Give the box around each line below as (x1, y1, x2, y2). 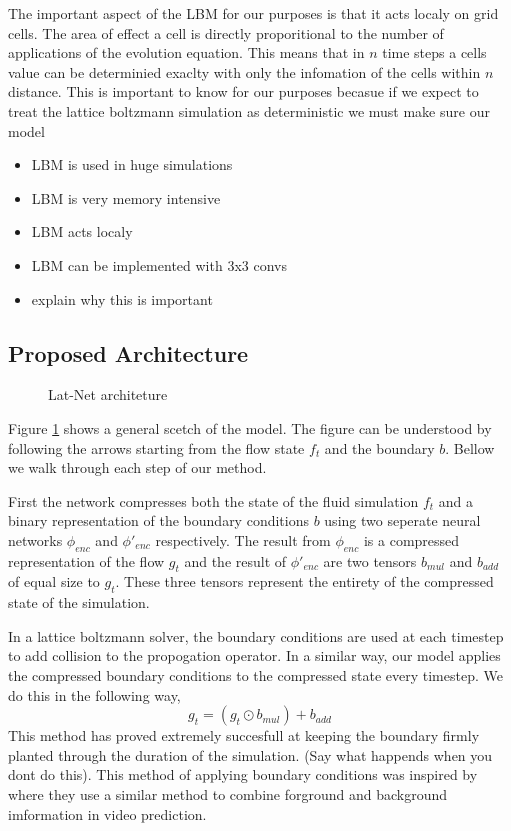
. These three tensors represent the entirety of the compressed (115, 571, 494, 592)
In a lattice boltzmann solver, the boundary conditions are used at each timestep (8, 625, 504, 646)
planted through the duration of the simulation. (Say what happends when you (8, 744, 493, 765)
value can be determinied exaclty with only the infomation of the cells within (8, 61, 481, 82)
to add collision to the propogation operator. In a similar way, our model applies (8, 645, 501, 666)
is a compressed (363, 529, 460, 550)
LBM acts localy (31, 221, 133, 242)
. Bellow (445, 437, 495, 458)
